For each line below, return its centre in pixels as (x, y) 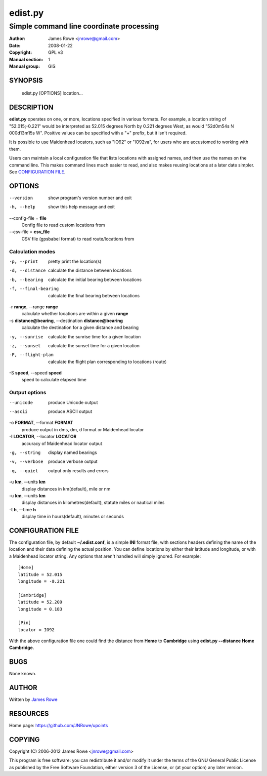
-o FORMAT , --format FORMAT (41, 423)
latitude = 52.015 (40, 574)
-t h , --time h (22, 509)
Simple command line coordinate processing (84, 26)
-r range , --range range (34, 307)
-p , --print (23, 262)
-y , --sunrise (26, 337)
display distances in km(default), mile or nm (66, 489)
